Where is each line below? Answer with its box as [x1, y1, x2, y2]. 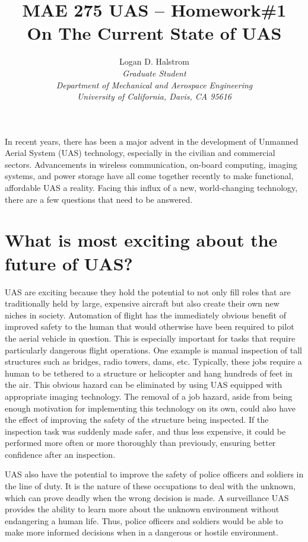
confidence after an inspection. [5, 448, 116, 460]
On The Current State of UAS [27, 21, 282, 45]
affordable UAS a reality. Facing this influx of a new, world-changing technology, [5, 181, 298, 194]
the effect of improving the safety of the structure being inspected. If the [5, 413, 269, 426]
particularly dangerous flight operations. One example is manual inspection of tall [5, 343, 303, 356]
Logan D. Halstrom [119, 55, 189, 68]
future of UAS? [5, 251, 133, 275]
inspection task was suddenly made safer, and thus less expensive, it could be [5, 425, 286, 437]
